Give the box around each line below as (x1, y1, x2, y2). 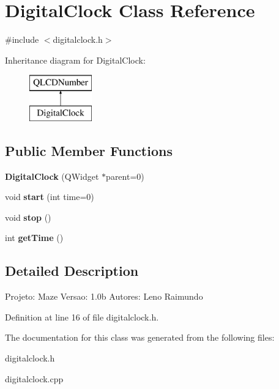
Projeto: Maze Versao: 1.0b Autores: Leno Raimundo (5, 290, 203, 303)
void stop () (5, 210, 51, 223)
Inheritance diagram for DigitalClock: (5, 53, 146, 66)
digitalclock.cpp (5, 372, 64, 385)
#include (5, 33, 39, 46)
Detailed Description (5, 261, 139, 280)
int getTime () (5, 231, 64, 244)
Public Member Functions (5, 141, 173, 160)
